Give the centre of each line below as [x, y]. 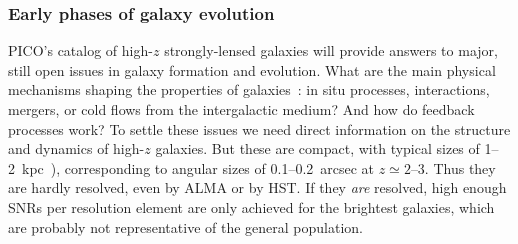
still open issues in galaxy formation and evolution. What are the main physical [252, 69]
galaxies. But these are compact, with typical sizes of [317, 148]
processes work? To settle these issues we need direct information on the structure [259, 128]
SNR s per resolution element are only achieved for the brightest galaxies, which [251, 206]
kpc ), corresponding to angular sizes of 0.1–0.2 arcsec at [198, 167]
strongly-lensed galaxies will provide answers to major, [331, 50]
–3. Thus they [453, 167]
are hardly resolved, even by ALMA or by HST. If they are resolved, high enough [257, 187]
